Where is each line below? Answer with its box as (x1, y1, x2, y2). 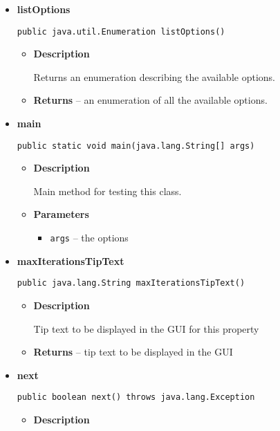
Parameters (33, 207, 89, 221)
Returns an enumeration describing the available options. (33, 69, 275, 84)
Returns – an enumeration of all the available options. (33, 93, 268, 107)
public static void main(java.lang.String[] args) (17, 140, 255, 151)
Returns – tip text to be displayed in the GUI (33, 345, 233, 359)
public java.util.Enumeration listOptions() (17, 26, 225, 37)
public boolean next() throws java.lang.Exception (17, 392, 255, 403)
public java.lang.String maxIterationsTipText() (17, 278, 245, 288)
